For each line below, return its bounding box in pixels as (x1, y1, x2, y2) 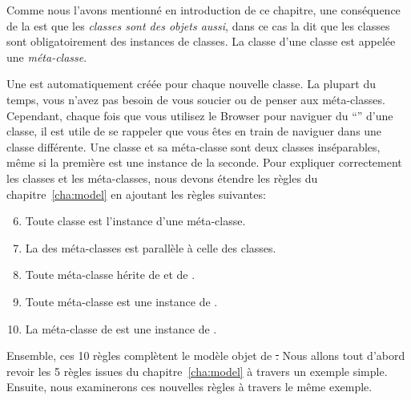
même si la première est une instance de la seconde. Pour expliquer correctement (6, 154, 402, 171)
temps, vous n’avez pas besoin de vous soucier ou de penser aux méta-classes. (6, 91, 385, 107)
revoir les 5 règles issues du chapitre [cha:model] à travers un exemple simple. (6, 362, 388, 379)
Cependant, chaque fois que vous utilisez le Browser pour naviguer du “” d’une (6, 107, 393, 123)
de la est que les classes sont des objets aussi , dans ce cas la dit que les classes (6, 17, 390, 34)
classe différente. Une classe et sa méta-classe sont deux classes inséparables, (6, 138, 381, 155)
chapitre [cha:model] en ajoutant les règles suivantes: (6, 185, 266, 202)
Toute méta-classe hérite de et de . (25, 266, 195, 283)
